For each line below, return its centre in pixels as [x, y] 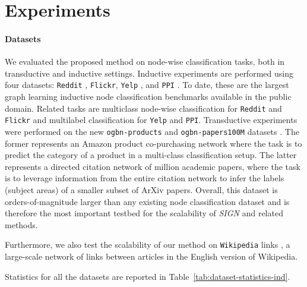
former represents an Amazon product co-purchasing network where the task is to [153, 143]
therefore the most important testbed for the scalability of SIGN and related [144, 213]
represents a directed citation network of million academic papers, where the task [153, 166]
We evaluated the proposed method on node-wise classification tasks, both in [145, 61]
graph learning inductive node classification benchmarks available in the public [148, 97]
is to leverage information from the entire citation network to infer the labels [145, 178]
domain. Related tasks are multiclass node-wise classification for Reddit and [143, 108]
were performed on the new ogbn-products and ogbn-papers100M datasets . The [152, 131]
